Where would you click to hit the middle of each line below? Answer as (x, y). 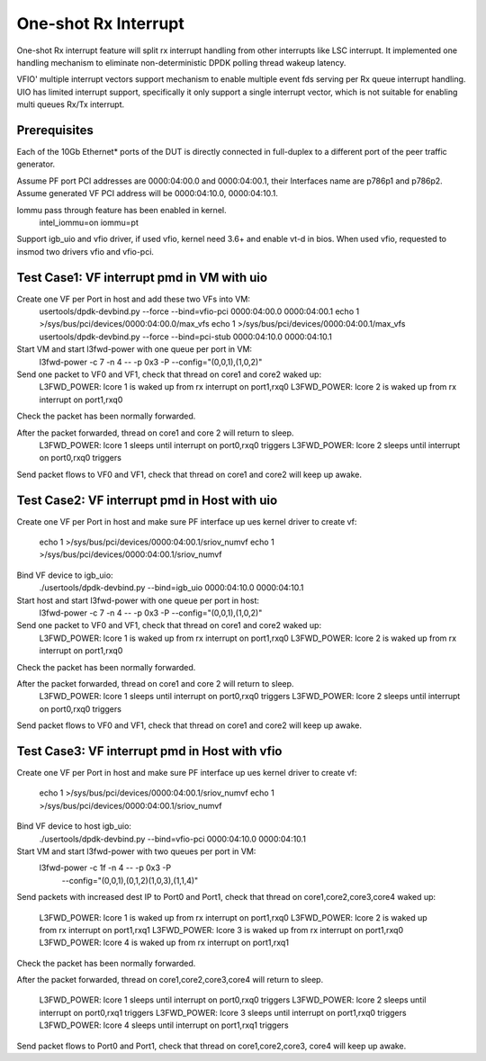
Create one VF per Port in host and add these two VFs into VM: (134, 299)
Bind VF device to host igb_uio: (74, 826)
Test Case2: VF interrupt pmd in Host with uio (147, 500)
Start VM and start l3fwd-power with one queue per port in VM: (134, 349)
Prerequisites (55, 130)
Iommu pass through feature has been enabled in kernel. (121, 210)
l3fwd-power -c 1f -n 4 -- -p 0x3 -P (105, 868)
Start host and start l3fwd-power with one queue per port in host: (138, 600)
